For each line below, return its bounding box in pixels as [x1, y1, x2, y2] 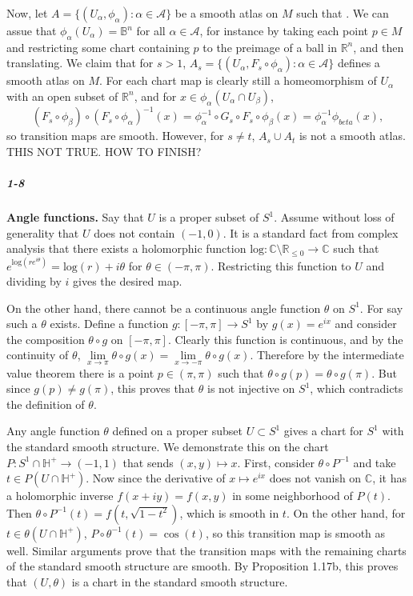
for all [136, 22, 166, 38]
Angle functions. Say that [6, 209, 144, 226]
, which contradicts [310, 380, 403, 397]
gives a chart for [283, 422, 363, 439]
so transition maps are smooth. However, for [6, 127, 224, 144]
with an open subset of [6, 87, 118, 104]
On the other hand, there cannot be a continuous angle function [6, 299, 321, 316]
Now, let [6, 5, 48, 21]
